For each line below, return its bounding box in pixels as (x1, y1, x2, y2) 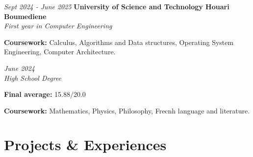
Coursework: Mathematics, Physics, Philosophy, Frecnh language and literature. (4, 105, 250, 115)
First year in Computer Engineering (4, 21, 112, 31)
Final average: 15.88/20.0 (4, 89, 86, 99)
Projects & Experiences (4, 134, 167, 154)
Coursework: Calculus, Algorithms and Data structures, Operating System (4, 37, 234, 47)
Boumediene (4, 11, 47, 21)
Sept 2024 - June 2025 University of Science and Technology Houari (4, 1, 229, 11)
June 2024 (4, 63, 35, 73)
